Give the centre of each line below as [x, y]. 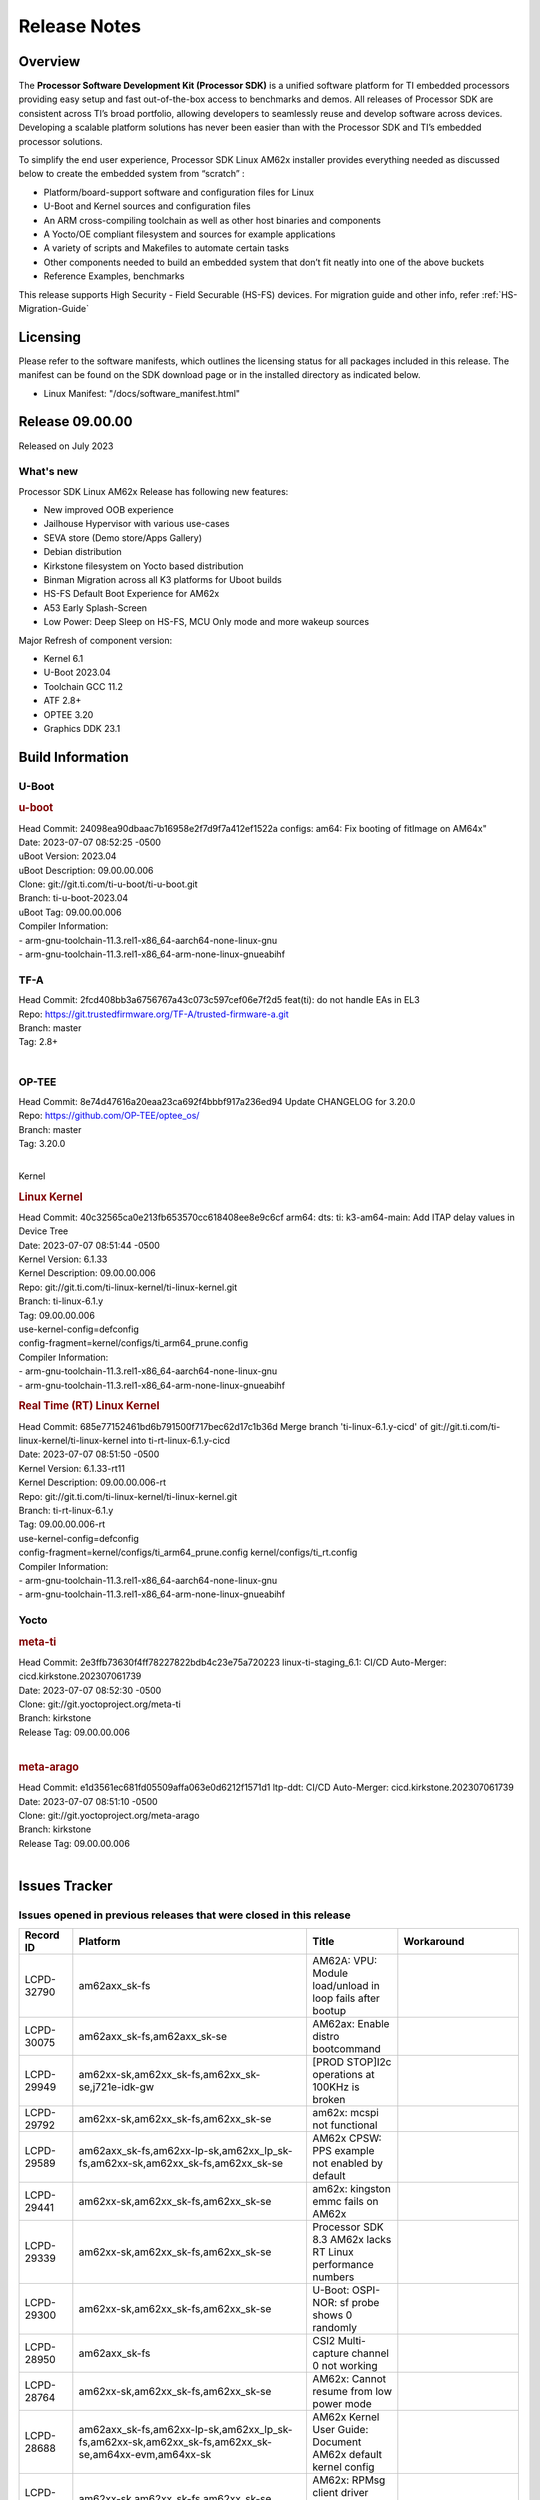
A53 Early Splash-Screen [95, 607]
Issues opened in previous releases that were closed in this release [184, 1915]
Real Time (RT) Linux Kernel [89, 1406]
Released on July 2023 [66, 446]
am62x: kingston [352, 2189]
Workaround [434, 1942]
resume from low [352, 2392]
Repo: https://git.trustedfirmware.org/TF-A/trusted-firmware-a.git [153, 1014]
